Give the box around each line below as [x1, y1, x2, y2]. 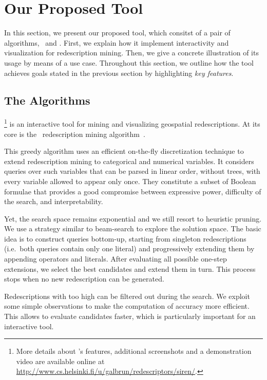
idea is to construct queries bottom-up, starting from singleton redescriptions [4, 233, 246, 244]
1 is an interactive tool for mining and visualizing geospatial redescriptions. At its [4, 117, 260, 129]
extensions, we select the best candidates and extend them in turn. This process [4, 263, 256, 274]
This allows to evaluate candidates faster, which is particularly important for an [4, 311, 256, 322]
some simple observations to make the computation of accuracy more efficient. [4, 301, 250, 311]
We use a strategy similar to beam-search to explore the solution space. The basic [4, 223, 261, 234]
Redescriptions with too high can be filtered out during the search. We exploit [4, 290, 250, 301]
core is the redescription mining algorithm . [4, 128, 145, 139]
